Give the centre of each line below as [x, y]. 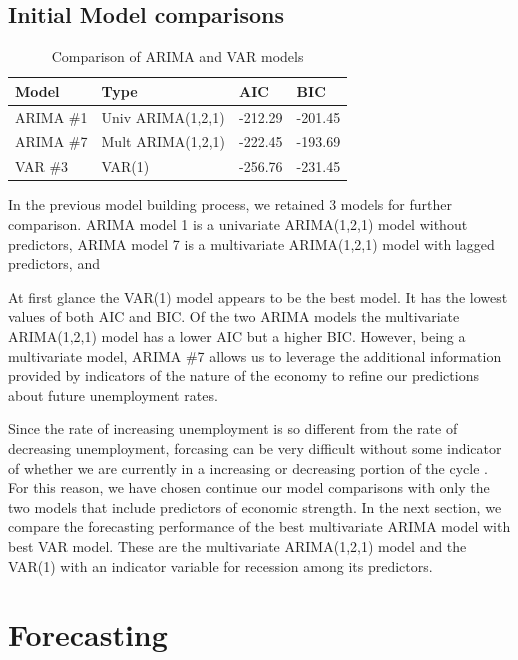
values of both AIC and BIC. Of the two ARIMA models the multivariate [234, 316]
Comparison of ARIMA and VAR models [177, 56]
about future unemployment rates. [113, 394]
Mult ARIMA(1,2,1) [163, 141]
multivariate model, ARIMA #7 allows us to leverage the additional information [255, 355]
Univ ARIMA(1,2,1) [163, 116]
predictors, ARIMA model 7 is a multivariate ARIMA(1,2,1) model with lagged [251, 243]
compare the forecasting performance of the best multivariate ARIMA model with [259, 526]
